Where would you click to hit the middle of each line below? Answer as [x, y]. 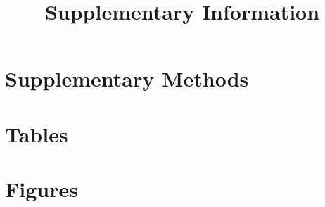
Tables [37, 133]
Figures [42, 189]
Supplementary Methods [127, 79]
